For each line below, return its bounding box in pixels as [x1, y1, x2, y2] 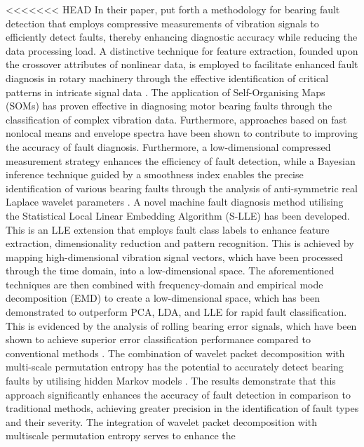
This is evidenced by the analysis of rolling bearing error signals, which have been [6, 318, 357, 333]
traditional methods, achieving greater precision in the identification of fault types [6, 401, 359, 415]
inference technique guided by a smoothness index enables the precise [6, 167, 304, 182]
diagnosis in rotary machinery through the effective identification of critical [6, 70, 329, 85]
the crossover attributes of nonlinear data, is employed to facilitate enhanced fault [6, 57, 358, 72]
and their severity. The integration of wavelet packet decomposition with [6, 414, 317, 429]
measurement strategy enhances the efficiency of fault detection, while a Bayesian [6, 153, 356, 168]
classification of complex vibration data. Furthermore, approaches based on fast [6, 112, 347, 126]
